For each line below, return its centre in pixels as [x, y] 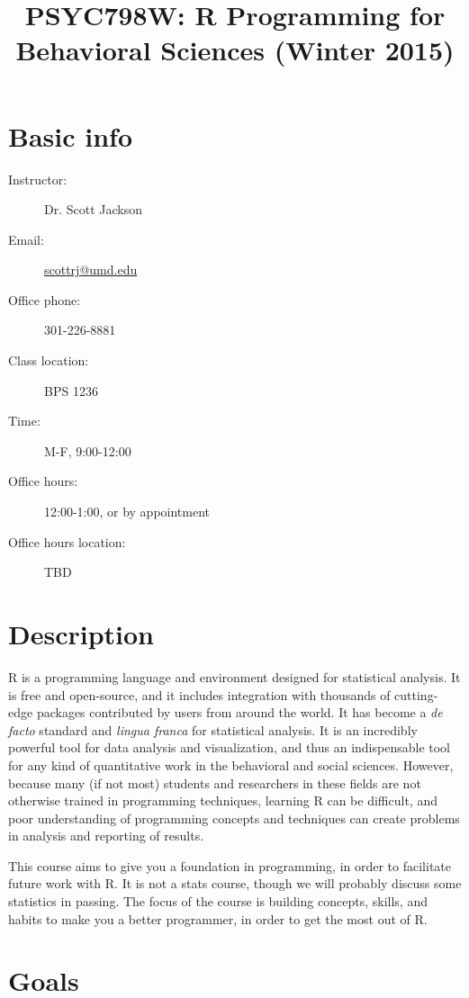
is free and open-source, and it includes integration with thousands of [199, 694]
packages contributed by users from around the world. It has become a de [239, 712]
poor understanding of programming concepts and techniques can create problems [234, 818]
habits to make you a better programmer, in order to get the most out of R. [218, 918]
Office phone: [45, 299]
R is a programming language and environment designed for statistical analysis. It [234, 676]
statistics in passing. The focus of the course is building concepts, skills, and [218, 901]
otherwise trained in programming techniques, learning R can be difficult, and [223, 800]
